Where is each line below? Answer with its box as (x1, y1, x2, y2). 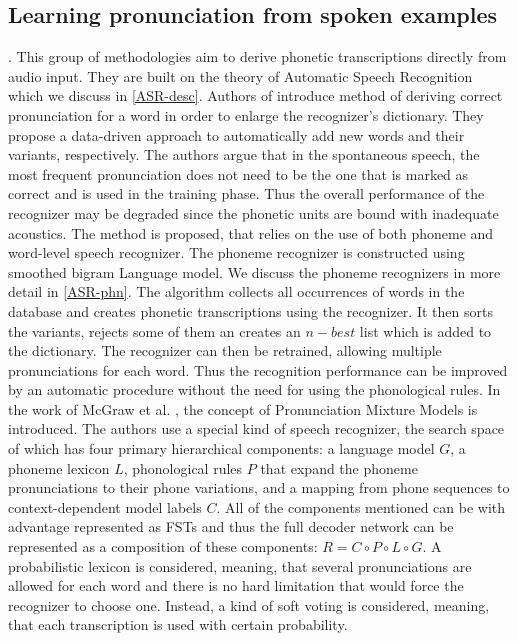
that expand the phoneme (260, 457, 418, 478)
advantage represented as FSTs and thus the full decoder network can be (8, 516, 454, 537)
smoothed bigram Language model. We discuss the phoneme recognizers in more (8, 261, 501, 282)
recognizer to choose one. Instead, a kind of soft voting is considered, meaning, (8, 594, 490, 615)
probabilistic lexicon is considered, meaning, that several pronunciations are (8, 555, 472, 576)
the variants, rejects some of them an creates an (8, 320, 301, 341)
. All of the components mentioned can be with (216, 496, 506, 517)
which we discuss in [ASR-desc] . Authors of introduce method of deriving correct (8, 85, 503, 106)
